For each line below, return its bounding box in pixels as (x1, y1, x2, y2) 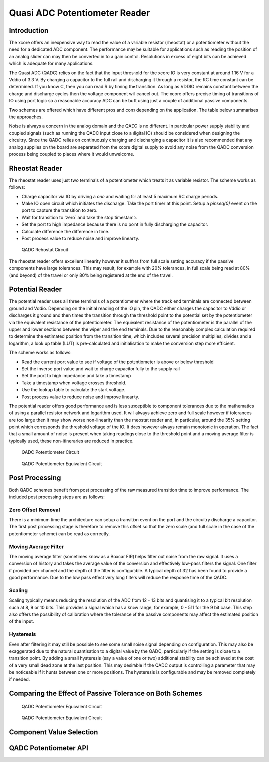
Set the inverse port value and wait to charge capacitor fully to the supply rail (21, 365, 180, 372)
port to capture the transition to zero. (21, 207, 98, 213)
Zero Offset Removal (9, 506, 60, 513)
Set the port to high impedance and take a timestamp (21, 373, 131, 379)
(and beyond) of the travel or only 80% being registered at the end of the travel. (9, 272, 173, 278)
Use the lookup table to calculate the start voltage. (21, 387, 126, 393)
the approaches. (9, 114, 43, 120)
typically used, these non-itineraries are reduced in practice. (9, 438, 134, 444)
